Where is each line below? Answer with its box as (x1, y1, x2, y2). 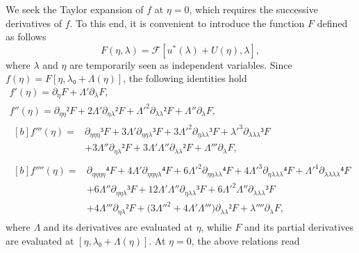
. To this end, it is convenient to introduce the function (69, 15, 305, 30)
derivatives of (6, 15, 62, 30)
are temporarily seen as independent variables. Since (69, 57, 292, 72)
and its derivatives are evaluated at (43, 219, 193, 234)
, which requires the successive (189, 2, 318, 16)
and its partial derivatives (244, 219, 354, 234)
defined (317, 15, 348, 30)
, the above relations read (191, 233, 300, 247)
